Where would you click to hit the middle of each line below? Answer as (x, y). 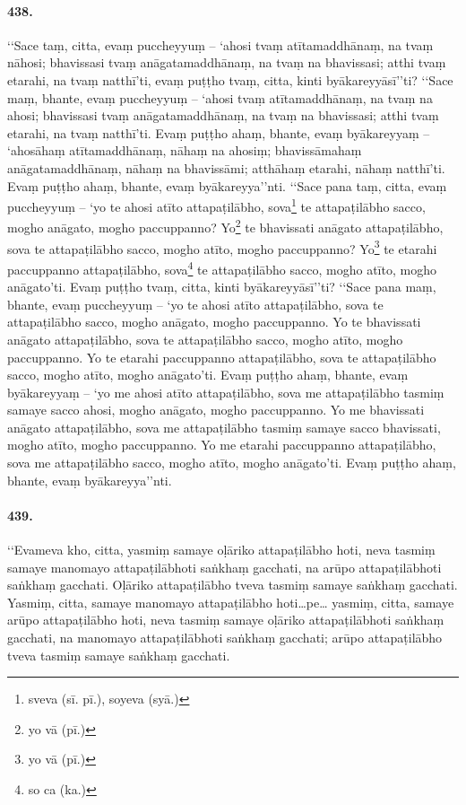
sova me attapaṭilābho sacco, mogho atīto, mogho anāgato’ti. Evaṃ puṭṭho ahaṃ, (232, 463)
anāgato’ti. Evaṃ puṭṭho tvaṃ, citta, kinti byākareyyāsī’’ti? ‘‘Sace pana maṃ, (222, 287)
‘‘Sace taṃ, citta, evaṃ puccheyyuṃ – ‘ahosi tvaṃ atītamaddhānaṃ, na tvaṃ (220, 44)
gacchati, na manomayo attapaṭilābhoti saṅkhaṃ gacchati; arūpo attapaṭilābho (225, 638)
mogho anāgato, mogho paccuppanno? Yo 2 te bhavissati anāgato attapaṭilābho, (225, 226)
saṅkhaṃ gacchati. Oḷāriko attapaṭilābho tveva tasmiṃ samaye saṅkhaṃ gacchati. (233, 585)
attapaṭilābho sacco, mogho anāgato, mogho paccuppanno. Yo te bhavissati (214, 322)
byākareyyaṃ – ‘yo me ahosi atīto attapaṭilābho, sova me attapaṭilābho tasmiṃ (226, 392)
